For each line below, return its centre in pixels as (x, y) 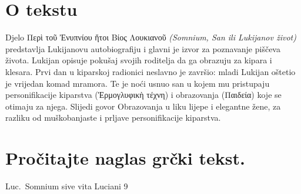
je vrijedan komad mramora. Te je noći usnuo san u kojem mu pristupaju (138, 83)
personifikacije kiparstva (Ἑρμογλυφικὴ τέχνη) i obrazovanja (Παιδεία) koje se (143, 95)
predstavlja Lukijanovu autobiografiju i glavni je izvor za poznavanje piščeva (143, 48)
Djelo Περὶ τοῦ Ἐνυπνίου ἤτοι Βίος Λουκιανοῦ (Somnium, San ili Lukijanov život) (151, 37)
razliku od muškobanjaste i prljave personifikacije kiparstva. (113, 118)
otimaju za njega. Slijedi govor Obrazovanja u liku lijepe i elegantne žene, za (143, 106)
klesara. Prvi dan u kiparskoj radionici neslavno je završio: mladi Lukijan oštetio (150, 71)
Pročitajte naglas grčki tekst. (125, 158)
